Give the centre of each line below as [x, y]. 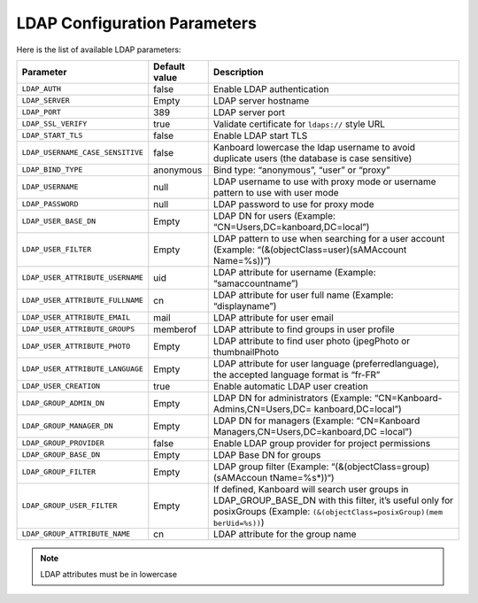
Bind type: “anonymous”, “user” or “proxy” [301, 170]
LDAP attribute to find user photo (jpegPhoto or [312, 341]
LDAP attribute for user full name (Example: [303, 295]
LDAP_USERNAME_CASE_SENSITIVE [82, 153]
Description [239, 72]
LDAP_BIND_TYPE [52, 170]
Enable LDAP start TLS [260, 135]
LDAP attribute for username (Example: [294, 272]
